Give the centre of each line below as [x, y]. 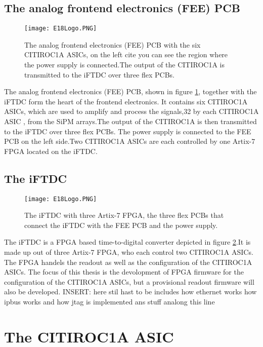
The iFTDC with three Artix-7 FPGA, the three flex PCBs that [124, 215]
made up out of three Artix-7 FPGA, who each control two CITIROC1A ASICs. [129, 252]
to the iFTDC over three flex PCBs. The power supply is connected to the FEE [128, 131]
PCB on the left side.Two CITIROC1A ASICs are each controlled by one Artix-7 [130, 141]
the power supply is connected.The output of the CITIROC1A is [124, 65]
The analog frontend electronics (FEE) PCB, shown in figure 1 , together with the [130, 91]
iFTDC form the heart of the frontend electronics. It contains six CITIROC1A [126, 101]
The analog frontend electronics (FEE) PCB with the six [113, 44]
